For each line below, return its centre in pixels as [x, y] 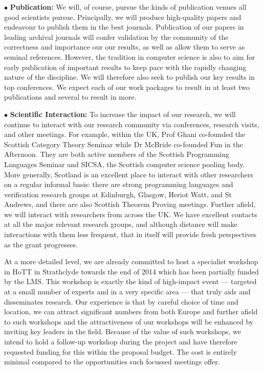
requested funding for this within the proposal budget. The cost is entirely [120, 351]
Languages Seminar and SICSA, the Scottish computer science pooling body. [125, 164]
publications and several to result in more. [70, 97]
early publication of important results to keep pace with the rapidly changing [125, 67]
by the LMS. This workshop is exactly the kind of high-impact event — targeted [130, 281]
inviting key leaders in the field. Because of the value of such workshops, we [123, 331]
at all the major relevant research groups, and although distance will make [121, 224]
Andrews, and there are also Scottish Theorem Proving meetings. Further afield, [130, 204]
